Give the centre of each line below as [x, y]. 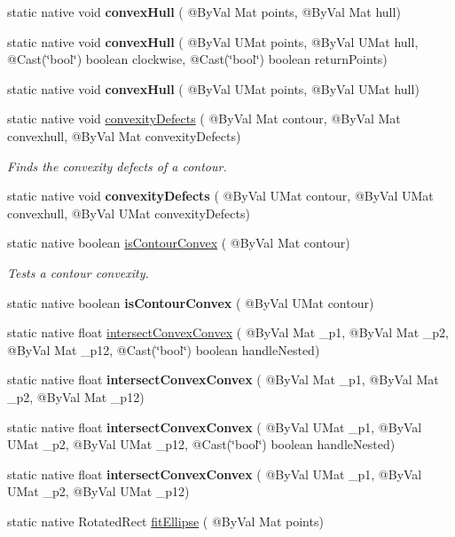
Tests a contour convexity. [78, 272]
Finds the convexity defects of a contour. [117, 166]
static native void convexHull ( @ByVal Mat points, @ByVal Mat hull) [204, 12]
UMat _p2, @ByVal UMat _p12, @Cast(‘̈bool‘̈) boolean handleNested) [201, 444]
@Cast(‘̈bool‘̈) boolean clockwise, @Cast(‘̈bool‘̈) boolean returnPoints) [197, 59]
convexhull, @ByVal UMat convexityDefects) [129, 213]
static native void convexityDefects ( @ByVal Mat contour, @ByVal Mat [204, 118]
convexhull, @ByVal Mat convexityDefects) [124, 135]
